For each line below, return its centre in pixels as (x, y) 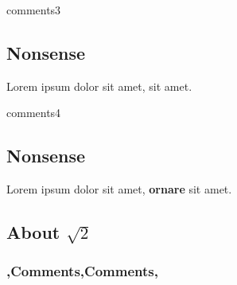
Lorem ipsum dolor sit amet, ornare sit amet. (119, 189)
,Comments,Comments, (82, 271)
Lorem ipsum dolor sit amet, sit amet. (99, 86)
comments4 (34, 113)
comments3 (34, 10)
